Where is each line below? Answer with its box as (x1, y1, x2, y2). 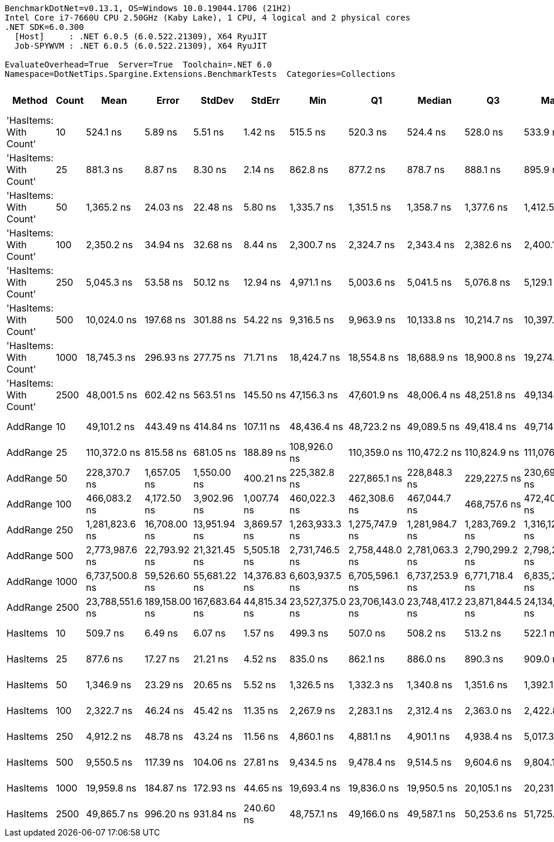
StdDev (201, 94, 234, 106)
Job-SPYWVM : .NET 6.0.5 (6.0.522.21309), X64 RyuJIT (14, 41, 267, 50)
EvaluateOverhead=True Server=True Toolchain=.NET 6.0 (5, 60, 272, 69)
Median (417, 94, 452, 106)
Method (12, 94, 48, 106)
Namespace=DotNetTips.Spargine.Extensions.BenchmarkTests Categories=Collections (5, 69, 396, 79)
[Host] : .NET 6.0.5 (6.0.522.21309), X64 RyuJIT (14, 32, 267, 41)
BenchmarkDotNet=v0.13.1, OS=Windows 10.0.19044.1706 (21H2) (5, 4, 292, 13)
